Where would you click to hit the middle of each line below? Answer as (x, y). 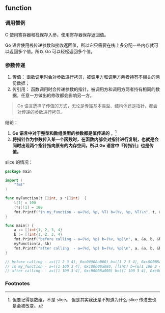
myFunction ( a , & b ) (33, 244)
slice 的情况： (19, 162)
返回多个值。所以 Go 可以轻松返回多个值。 (52, 51)
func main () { (20, 225)
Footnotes (18, 283)
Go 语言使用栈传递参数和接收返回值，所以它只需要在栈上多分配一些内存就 (80, 45)
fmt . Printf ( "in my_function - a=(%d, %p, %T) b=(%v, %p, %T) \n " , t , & (88, 212)
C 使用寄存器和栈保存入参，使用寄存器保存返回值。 (57, 34)
